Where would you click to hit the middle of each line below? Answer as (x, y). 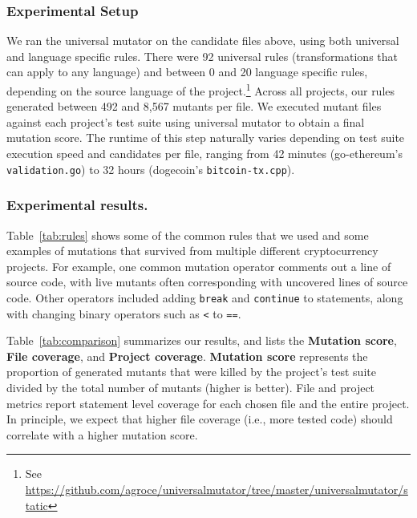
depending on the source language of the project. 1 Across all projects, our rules (201, 89)
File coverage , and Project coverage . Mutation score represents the (187, 356)
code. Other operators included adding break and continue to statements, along (205, 297)
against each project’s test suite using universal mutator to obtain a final (186, 121)
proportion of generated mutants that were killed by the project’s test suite (191, 372)
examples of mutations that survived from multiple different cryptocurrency (192, 251)
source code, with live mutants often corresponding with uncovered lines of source (207, 282)
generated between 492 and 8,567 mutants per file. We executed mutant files (194, 106)
